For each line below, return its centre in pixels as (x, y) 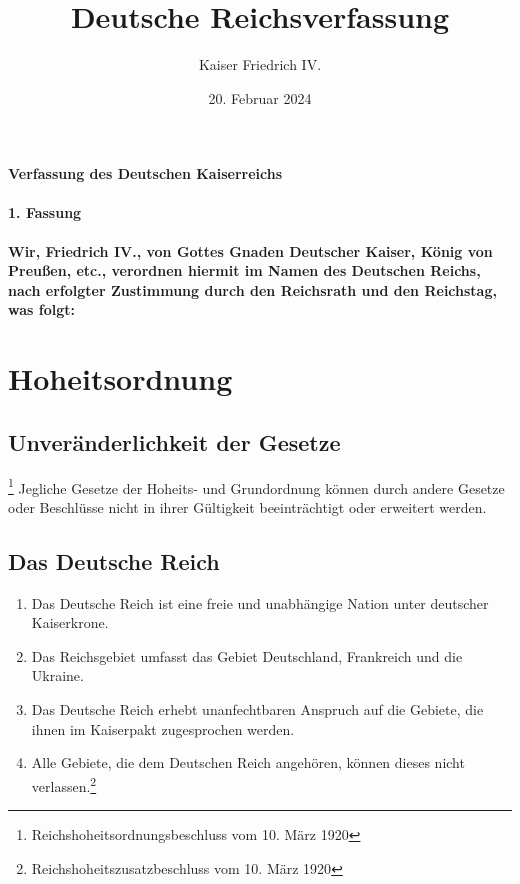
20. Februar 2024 (260, 97)
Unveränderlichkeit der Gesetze (174, 441)
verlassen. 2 (64, 784)
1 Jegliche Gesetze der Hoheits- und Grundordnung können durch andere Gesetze (256, 486)
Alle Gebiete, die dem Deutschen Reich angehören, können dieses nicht (248, 762)
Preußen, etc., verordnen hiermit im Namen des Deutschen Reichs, (244, 270)
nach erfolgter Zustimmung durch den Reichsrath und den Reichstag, (252, 289)
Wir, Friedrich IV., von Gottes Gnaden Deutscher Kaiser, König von (250, 250)
